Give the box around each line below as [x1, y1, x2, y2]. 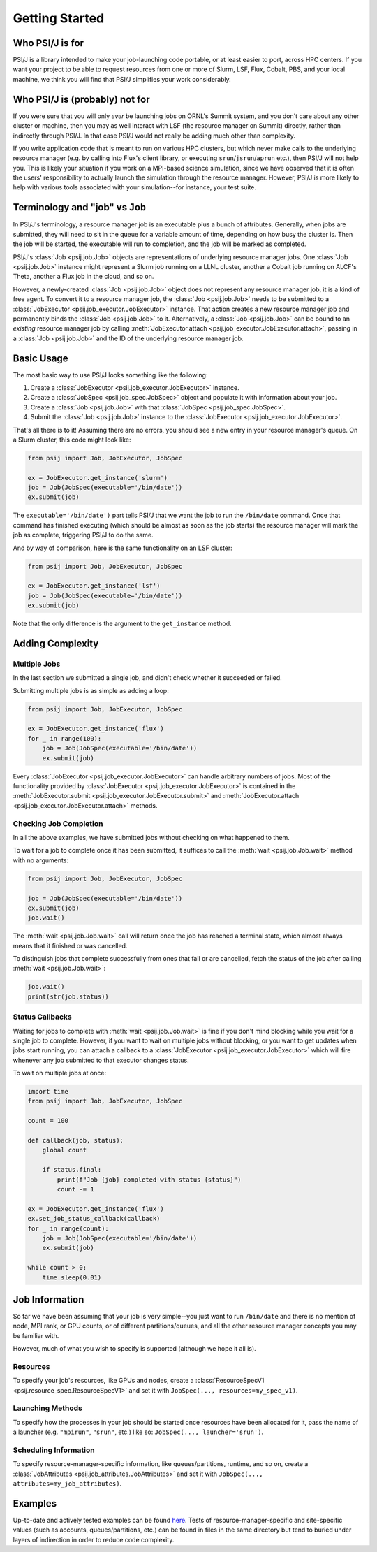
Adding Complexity [13, 637, 99, 649]
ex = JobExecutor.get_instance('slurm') [27, 474, 168, 481]
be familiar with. [13, 1331, 59, 1340]
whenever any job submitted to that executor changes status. [13, 1056, 189, 1064]
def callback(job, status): [27, 1136, 124, 1145]
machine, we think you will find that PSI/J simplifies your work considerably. [13, 75, 232, 83]
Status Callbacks [13, 1012, 73, 1022]
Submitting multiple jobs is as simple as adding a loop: [13, 686, 169, 695]
